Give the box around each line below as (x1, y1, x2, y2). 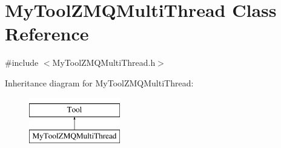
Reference (5, 21, 89, 46)
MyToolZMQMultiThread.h (52, 56, 156, 69)
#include (5, 56, 39, 69)
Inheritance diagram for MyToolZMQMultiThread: (5, 76, 194, 89)
